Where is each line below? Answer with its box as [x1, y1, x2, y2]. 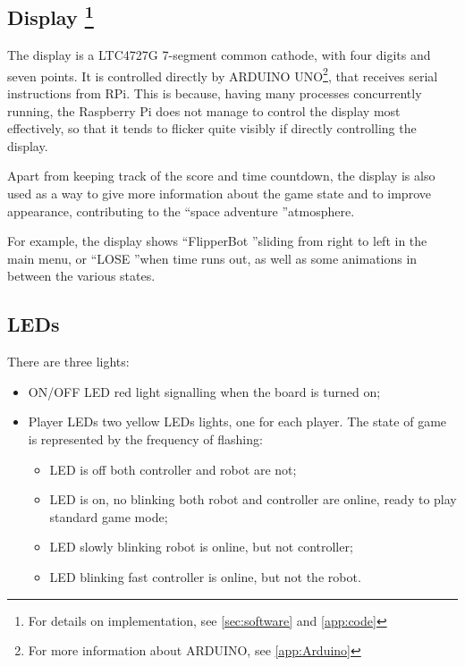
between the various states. [7, 266, 156, 285]
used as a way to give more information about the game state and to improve [7, 184, 431, 203]
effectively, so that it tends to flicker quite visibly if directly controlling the [7, 119, 417, 138]
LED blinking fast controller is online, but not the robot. [49, 567, 361, 586]
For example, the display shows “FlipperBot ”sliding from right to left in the [7, 232, 427, 250]
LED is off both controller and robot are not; [49, 459, 297, 478]
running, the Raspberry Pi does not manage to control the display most [7, 101, 401, 120]
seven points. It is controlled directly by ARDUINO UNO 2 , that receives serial [7, 63, 438, 85]
